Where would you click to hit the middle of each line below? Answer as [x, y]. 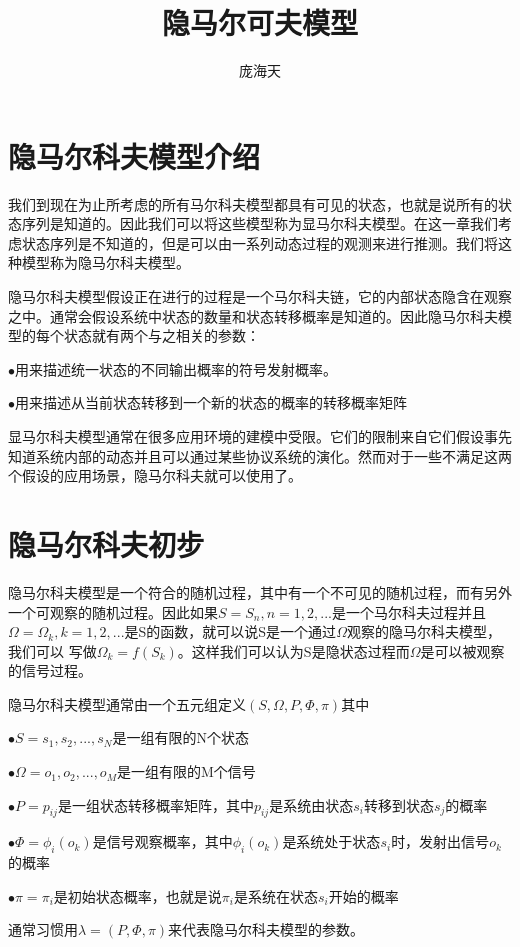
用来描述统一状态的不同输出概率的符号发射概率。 [176, 368]
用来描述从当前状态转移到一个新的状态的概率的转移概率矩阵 [211, 402]
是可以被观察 [462, 650]
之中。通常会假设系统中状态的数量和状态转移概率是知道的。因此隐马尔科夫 [253, 315]
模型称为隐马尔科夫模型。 [105, 262]
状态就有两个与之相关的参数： [161, 335]
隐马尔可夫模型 [259, 22]
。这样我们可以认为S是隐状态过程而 [293, 650]
